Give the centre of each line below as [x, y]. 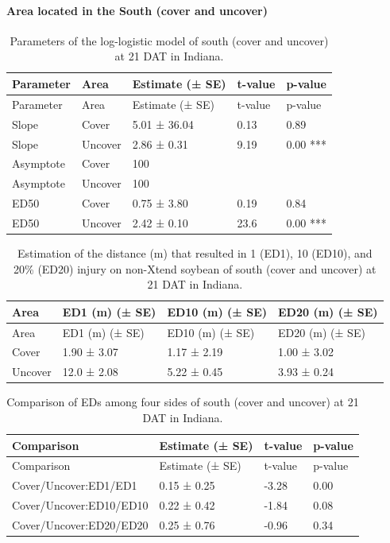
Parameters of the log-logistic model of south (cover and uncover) [169, 40]
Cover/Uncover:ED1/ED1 [75, 485]
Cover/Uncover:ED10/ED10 [80, 505]
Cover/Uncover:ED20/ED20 [80, 524]
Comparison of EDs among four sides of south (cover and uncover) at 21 [183, 402]
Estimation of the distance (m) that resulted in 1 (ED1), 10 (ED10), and [195, 252]
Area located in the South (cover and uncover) [137, 10]
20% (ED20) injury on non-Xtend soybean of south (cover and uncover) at [195, 268]
